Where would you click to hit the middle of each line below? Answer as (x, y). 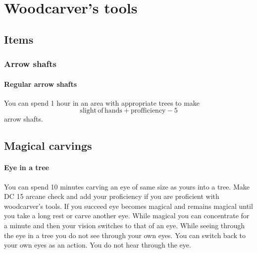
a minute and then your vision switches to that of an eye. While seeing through (125, 225)
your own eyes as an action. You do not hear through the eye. (98, 245)
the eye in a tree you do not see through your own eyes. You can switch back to (125, 235)
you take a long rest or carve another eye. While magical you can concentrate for (127, 216)
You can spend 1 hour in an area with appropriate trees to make (102, 102)
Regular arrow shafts (41, 84)
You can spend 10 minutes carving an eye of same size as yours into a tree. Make (127, 186)
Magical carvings (48, 146)
